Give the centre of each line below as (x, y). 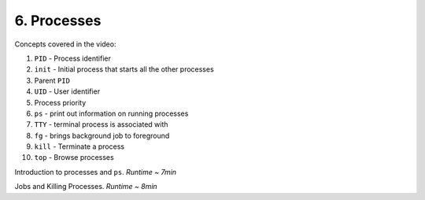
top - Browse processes (74, 157)
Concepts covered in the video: (65, 44)
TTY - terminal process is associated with (101, 124)
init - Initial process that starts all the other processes (124, 69)
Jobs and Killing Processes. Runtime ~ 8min (86, 187)
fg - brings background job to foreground (102, 135)
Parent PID (52, 80)
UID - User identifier (67, 91)
